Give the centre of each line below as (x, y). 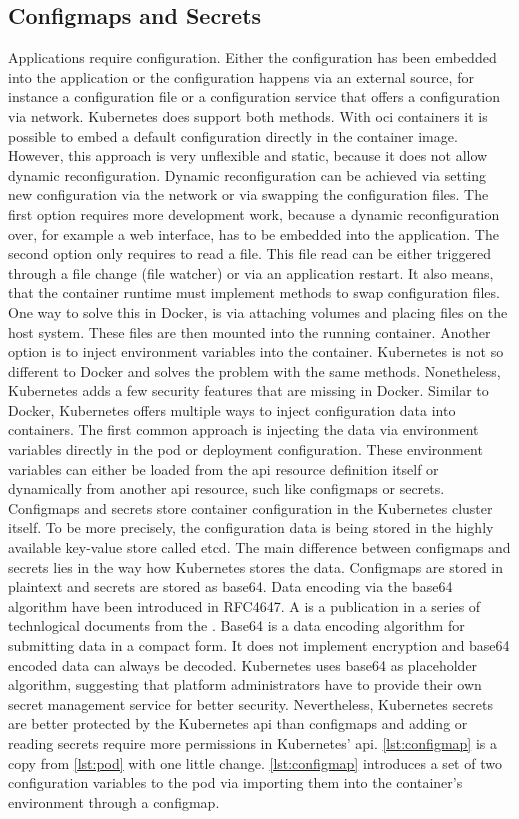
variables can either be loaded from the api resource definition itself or (223, 468)
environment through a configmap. (114, 801)
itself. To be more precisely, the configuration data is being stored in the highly (251, 527)
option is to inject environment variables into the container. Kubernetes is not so (256, 351)
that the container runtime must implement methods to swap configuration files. (254, 292)
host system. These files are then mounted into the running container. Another (249, 331)
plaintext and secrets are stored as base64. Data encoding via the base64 (230, 586)
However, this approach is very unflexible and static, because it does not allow (248, 155)
